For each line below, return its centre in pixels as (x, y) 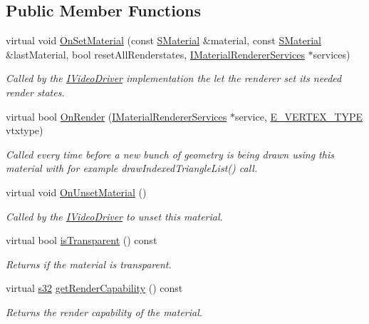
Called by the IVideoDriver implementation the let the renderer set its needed (174, 78)
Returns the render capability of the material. (104, 312)
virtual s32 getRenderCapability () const (94, 288)
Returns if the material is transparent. (89, 264)
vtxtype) (25, 130)
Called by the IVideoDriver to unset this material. (114, 216)
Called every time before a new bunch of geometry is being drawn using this (170, 154)
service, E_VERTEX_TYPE (299, 116)
